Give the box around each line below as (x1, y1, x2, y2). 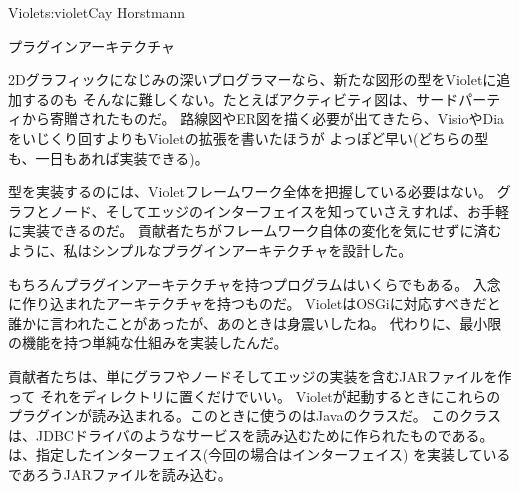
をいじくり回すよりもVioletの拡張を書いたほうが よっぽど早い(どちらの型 (8, 127, 489, 148)
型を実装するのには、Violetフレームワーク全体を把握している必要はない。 (8, 181, 493, 202)
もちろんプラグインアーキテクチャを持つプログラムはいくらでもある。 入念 (8, 273, 501, 294)
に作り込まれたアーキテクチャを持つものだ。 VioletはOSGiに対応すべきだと (8, 293, 501, 314)
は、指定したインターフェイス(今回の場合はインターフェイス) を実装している (8, 444, 511, 465)
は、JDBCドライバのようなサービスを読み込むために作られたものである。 (8, 424, 494, 445)
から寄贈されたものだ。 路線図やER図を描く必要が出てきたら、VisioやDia (21, 108, 505, 129)
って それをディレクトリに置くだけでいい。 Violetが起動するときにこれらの (8, 385, 501, 406)
